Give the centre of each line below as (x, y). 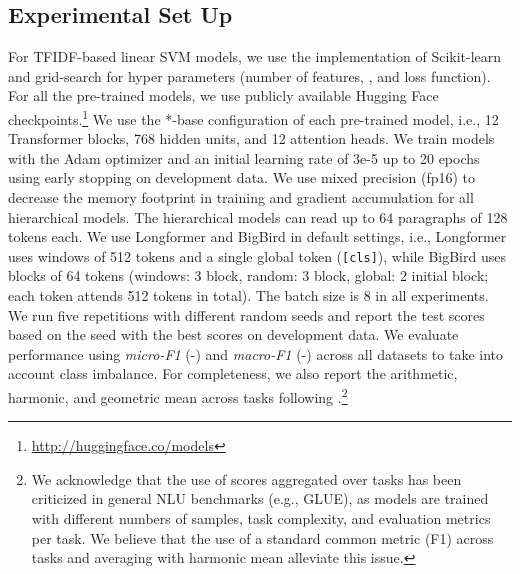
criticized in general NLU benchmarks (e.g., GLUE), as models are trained (260, 498)
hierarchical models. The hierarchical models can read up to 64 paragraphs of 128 (258, 216)
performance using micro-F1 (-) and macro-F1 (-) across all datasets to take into (255, 353)
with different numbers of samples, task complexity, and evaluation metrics (261, 518)
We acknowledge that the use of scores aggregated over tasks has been (246, 478)
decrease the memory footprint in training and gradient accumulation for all (241, 197)
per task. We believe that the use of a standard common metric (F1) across (262, 537)
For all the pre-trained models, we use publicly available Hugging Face (223, 95)
